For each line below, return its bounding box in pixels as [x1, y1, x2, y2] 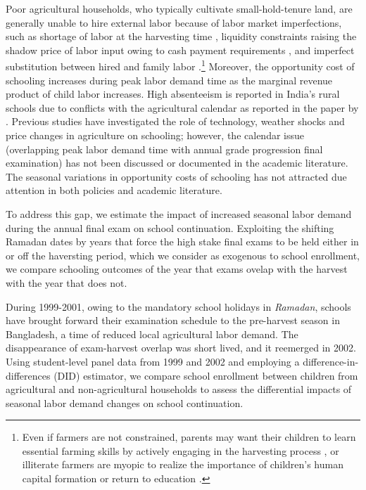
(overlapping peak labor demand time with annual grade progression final [6, 141, 323, 156]
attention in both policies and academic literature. [6, 183, 222, 198]
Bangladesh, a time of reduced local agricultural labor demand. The [6, 326, 298, 341]
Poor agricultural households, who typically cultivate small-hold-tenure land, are [6, 1, 353, 15]
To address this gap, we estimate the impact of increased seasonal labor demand [6, 206, 352, 221]
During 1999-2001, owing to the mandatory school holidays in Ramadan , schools [6, 299, 351, 314]
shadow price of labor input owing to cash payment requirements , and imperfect [6, 42, 355, 57]
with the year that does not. [6, 275, 127, 290]
